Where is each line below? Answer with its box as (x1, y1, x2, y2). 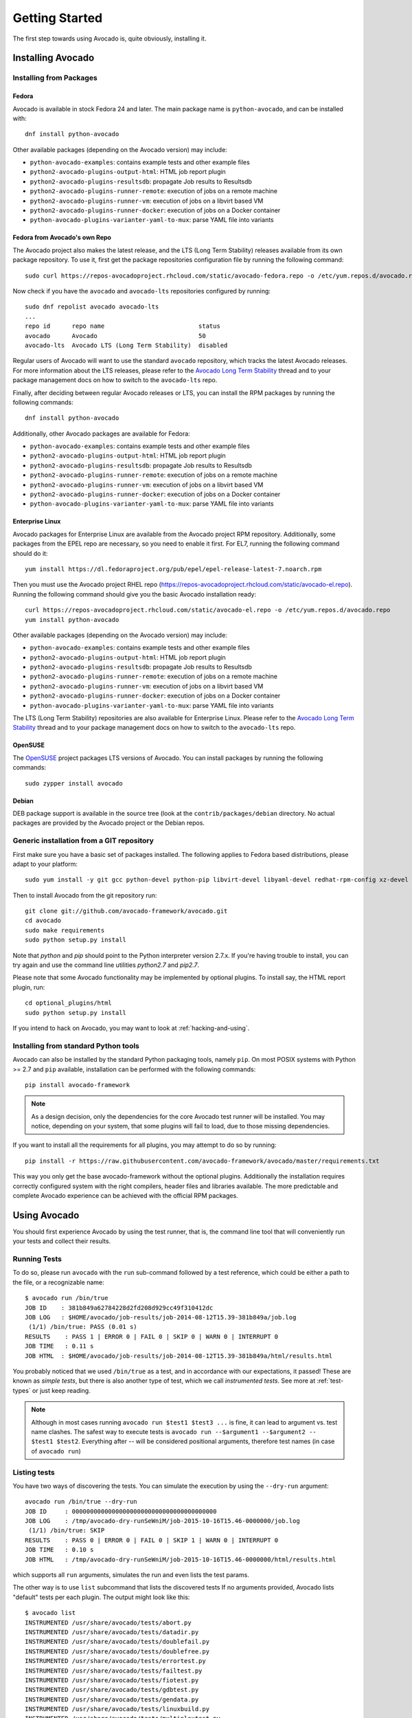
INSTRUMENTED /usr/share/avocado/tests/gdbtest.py (25, 1686, 199, 1694)
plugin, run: (12, 983, 45, 991)
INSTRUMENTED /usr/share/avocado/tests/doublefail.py (25, 1638, 209, 1646)
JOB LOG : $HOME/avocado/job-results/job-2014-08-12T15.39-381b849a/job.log (25, 1313, 297, 1321)
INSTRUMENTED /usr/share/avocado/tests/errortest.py (25, 1657, 206, 1665)
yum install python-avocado (25, 616, 119, 623)
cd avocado (25, 917, 62, 924)
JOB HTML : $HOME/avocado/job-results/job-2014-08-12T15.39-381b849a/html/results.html (25, 1352, 333, 1360)
